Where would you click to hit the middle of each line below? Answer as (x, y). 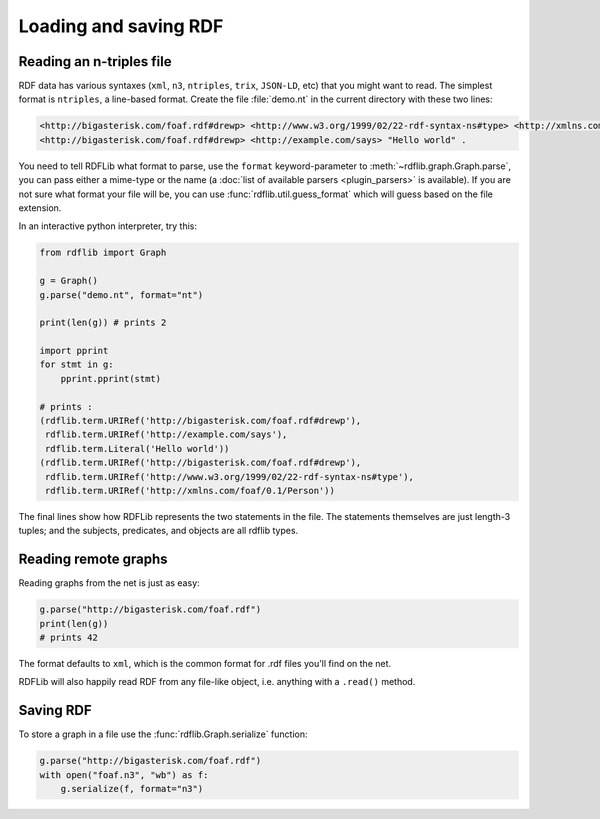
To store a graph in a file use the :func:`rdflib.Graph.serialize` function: (163, 734)
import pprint (74, 351)
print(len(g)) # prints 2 (103, 323)
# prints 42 (69, 638)
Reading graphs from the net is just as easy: (109, 583)
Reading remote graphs (93, 559)
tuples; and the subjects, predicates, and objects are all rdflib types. (158, 531)
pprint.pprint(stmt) (111, 378)
